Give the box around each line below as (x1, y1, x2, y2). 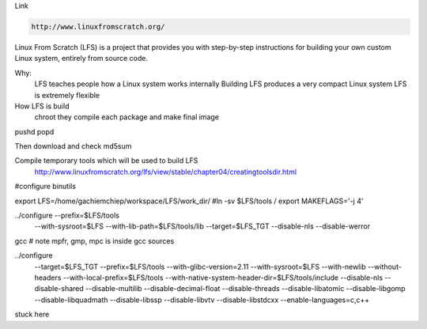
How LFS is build (14, 101, 70, 111)
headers (34, 273, 62, 282)
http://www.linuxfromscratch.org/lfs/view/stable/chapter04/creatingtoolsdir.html (34, 167, 297, 176)
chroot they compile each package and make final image (34, 112, 219, 122)
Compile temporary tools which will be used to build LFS (14, 156, 198, 165)
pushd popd (14, 127, 55, 136)
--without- (368, 262, 402, 271)
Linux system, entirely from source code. (14, 54, 148, 63)
